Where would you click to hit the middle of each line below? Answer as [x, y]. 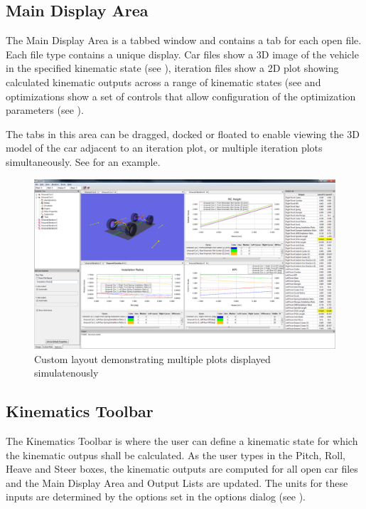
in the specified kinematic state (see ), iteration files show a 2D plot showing [172, 68]
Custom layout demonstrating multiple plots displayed [152, 358]
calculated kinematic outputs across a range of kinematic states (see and [163, 82]
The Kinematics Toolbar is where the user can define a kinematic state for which [182, 441]
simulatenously [66, 373]
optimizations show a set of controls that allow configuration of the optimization [181, 96]
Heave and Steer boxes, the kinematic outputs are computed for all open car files [182, 469]
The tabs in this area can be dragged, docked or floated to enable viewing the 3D [183, 133]
